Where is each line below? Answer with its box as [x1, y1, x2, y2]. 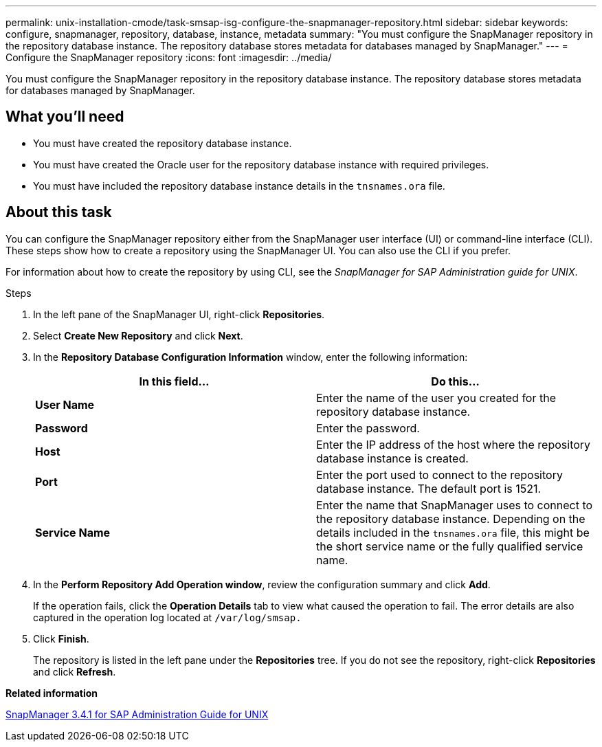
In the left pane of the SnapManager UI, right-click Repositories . [33, 308, 325, 320]
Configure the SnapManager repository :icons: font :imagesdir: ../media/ [5, 52, 332, 63]
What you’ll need [5, 108, 124, 126]
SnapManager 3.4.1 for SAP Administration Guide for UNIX [5, 708, 269, 720]
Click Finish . [33, 632, 89, 645]
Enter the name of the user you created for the [316, 390, 556, 405]
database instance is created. [316, 451, 469, 465]
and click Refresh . [33, 665, 116, 678]
